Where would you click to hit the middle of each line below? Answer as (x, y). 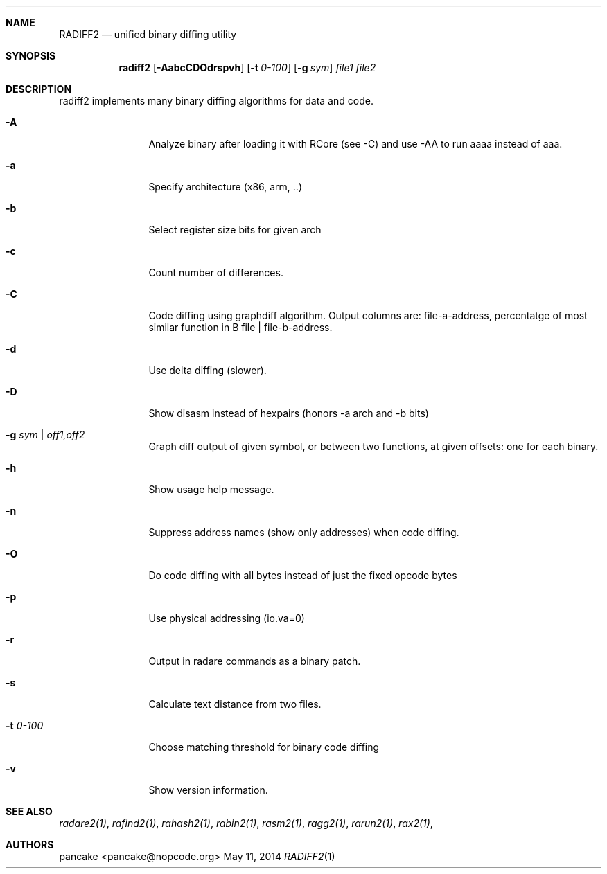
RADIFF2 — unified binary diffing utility (148, 34)
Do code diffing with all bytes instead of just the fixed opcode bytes (303, 575)
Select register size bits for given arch (235, 230)
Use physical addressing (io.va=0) (227, 618)
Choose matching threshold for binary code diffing (264, 747)
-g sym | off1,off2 (45, 435)
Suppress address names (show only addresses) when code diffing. (304, 532)
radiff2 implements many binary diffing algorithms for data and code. (216, 101)
